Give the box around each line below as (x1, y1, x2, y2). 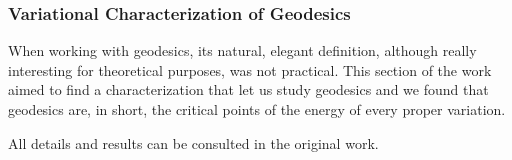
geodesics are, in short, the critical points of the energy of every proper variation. (8, 99, 506, 119)
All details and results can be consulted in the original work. (8, 132, 379, 153)
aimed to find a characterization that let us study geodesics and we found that (8, 79, 489, 100)
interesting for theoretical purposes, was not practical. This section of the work (8, 59, 492, 80)
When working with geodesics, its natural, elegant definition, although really (8, 40, 477, 61)
